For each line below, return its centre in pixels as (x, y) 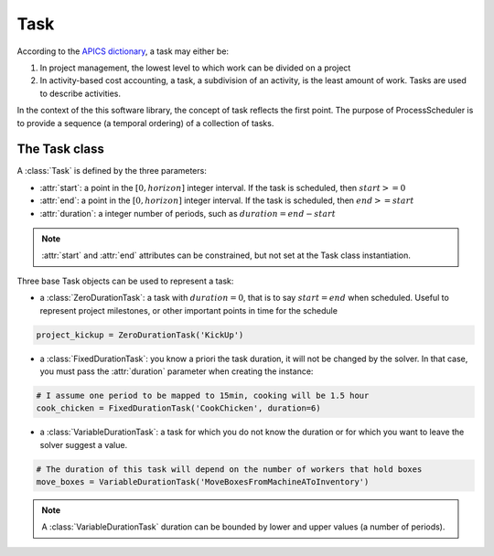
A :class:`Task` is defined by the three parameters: (112, 171)
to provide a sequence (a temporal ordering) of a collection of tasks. (145, 123)
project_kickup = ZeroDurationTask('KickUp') (140, 335)
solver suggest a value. (84, 444)
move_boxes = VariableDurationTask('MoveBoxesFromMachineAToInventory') (203, 482)
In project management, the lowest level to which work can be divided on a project (195, 68)
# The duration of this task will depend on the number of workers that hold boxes (229, 469)
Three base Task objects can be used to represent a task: (125, 281)
